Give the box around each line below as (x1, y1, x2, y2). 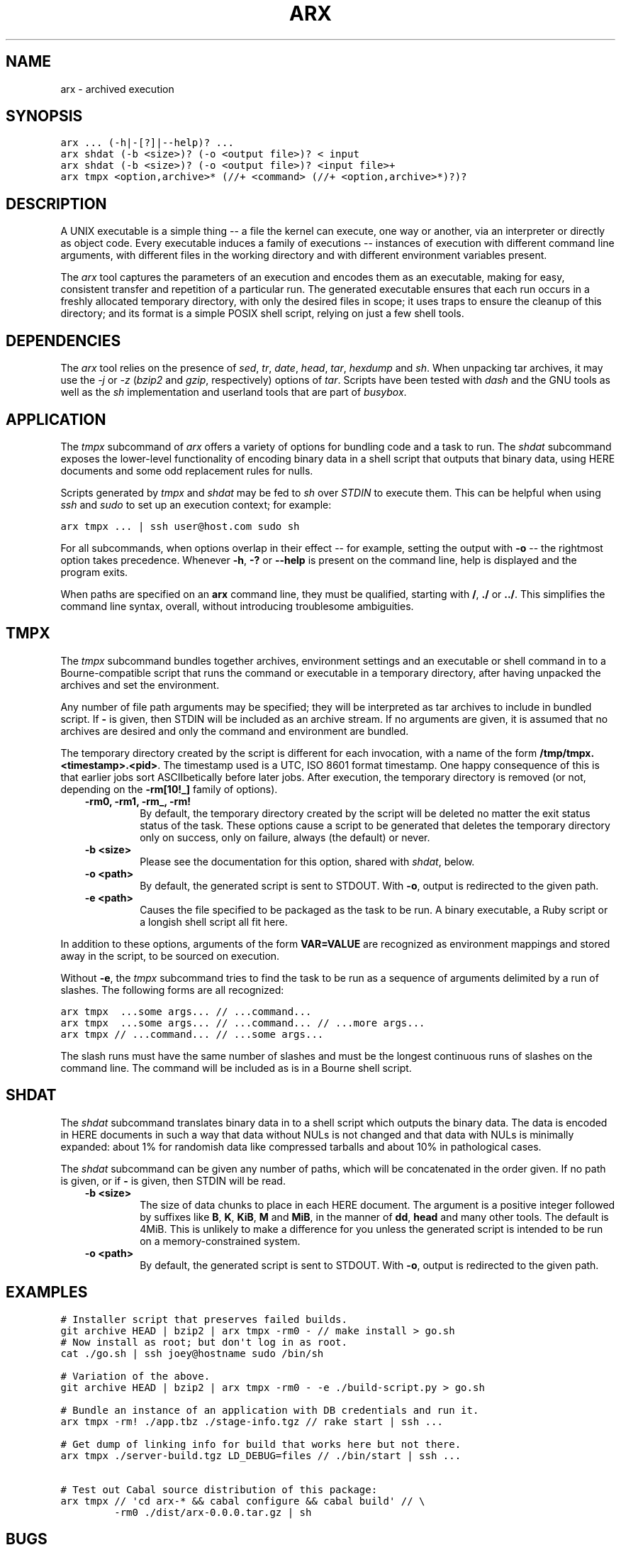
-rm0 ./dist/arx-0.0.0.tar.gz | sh (114, 1506, 312, 1518)
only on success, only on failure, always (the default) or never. (140, 831, 430, 843)
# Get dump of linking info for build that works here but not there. (60, 1438, 461, 1450)
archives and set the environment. (60, 678, 220, 691)
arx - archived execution (60, 82, 174, 95)
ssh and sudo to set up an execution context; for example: (60, 498, 332, 511)
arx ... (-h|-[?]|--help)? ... (60, 137, 234, 149)
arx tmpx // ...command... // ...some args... (60, 1028, 324, 1040)
